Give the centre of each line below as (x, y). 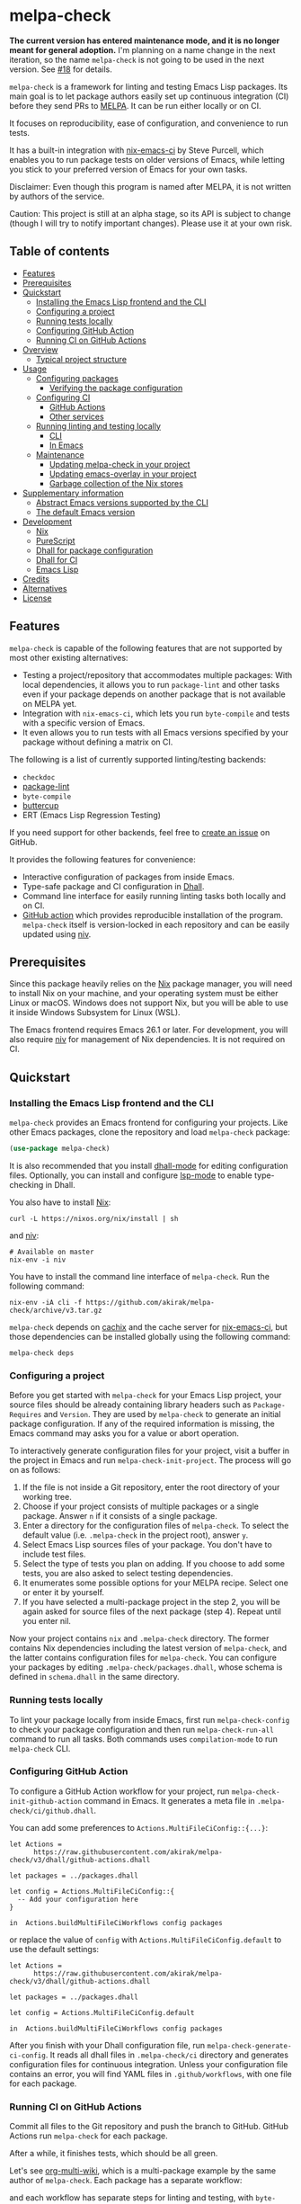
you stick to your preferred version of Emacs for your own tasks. (128, 169)
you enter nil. (47, 1621)
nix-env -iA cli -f (46, 1302)
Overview (40, 349)
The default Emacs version (85, 512)
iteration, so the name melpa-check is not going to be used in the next (137, 59)
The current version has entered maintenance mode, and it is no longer (145, 40)
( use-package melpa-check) (60, 1149)
